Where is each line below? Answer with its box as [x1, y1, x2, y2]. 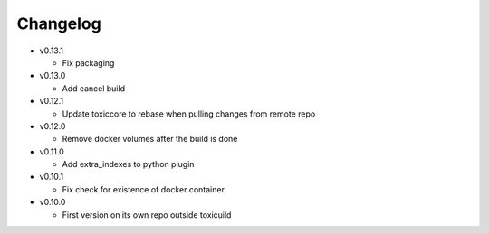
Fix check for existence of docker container [62, 183, 225, 194]
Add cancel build [62, 82, 126, 94]
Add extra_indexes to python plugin [62, 159, 195, 170]
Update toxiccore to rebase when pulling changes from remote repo [62, 108, 316, 119]
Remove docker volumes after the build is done [62, 134, 238, 145]
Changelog [16, 14, 101, 33]
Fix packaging [62, 57, 115, 68]
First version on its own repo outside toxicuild [62, 209, 232, 220]
